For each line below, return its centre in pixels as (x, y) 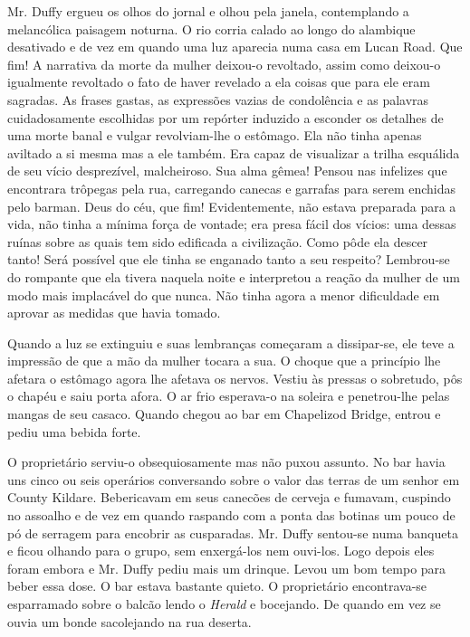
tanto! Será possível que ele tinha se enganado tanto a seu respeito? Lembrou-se (229, 259)
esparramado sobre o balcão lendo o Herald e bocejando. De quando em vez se (224, 604)
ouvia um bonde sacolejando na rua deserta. (129, 621)
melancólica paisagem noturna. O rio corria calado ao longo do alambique (211, 29)
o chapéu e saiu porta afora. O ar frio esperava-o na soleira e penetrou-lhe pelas (229, 396)
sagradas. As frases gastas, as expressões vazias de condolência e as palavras (218, 99)
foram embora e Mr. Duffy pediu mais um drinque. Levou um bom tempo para (227, 568)
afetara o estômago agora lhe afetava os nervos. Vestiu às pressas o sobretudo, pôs (235, 378)
